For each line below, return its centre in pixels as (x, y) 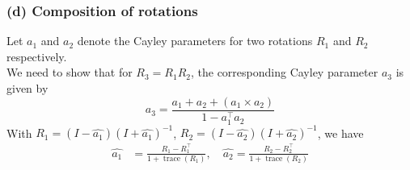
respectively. (37, 56)
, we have (340, 133)
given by (27, 88)
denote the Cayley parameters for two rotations (195, 41)
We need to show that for (70, 72)
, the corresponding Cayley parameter (284, 72)
